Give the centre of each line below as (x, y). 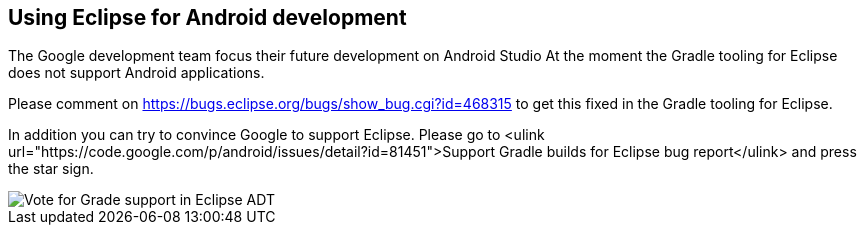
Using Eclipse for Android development (207, 17)
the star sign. (51, 169)
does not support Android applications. (136, 73)
